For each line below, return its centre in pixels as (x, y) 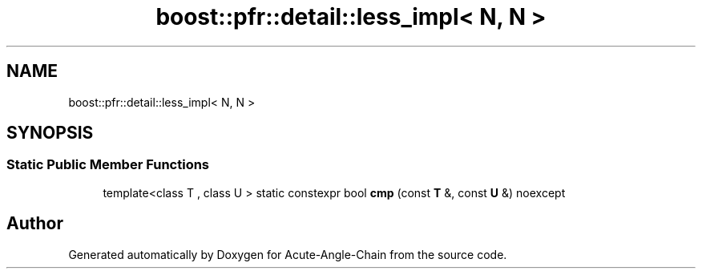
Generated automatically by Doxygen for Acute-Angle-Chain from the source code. (288, 254)
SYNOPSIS (50, 133)
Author (35, 224)
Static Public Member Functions (108, 165)
